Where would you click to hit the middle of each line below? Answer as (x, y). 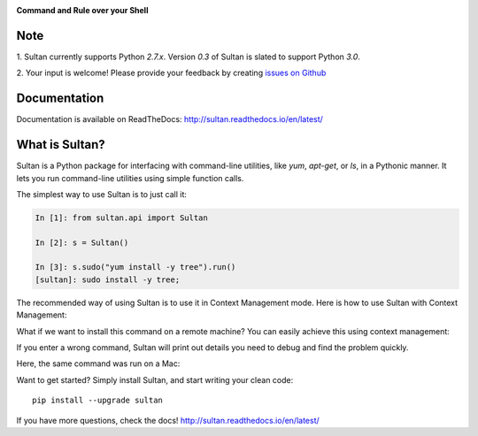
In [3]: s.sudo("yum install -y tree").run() (135, 267)
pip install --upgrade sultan (98, 401)
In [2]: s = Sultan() (82, 242)
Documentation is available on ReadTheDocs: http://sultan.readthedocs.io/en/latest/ (170, 119)
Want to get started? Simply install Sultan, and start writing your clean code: (155, 379)
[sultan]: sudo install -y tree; (108, 279)
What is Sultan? (61, 145)
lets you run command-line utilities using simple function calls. (130, 178)
